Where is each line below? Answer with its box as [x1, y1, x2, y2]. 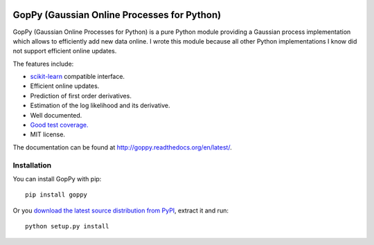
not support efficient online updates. [12, 47, 117, 55]
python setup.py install [25, 222, 109, 230]
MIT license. [30, 130, 66, 138]
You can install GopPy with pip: [12, 174, 102, 183]
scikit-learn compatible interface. [30, 73, 125, 81]
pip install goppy [25, 191, 88, 199]
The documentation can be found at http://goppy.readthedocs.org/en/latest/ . [12, 143, 232, 152]
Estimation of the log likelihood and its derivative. [30, 101, 170, 110]
